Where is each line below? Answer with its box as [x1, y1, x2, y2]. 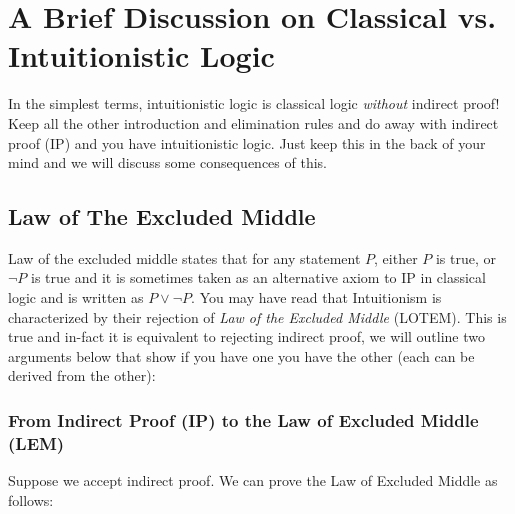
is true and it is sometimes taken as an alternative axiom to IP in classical [31, 267, 486, 288]
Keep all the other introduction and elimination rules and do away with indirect [8, 112, 499, 133]
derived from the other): [8, 365, 156, 386]
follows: [8, 489, 54, 510]
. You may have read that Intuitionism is [191, 287, 442, 308]
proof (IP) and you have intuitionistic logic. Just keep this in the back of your [8, 132, 486, 153]
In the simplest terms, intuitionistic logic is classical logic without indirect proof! [8, 93, 500, 114]
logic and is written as [8, 287, 144, 308]
